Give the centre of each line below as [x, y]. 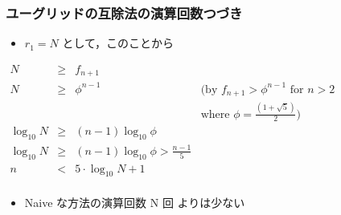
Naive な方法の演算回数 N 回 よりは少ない [135, 203]
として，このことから [118, 43]
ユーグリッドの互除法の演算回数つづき [124, 12]
